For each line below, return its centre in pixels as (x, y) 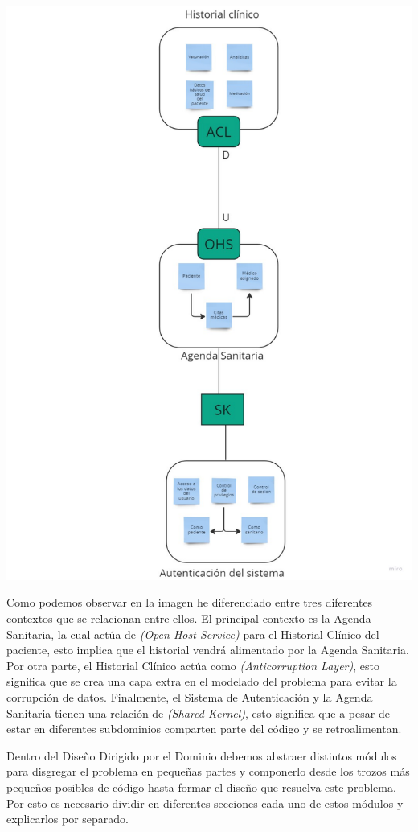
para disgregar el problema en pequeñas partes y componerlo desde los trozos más (208, 771)
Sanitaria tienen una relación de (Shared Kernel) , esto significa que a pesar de (198, 713)
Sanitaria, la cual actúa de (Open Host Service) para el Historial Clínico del (193, 634)
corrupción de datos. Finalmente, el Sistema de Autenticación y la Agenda (190, 696)
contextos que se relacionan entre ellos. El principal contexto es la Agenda (189, 618)
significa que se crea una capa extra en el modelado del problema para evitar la (202, 681)
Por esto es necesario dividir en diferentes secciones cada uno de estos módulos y (205, 803)
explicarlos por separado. (68, 819)
